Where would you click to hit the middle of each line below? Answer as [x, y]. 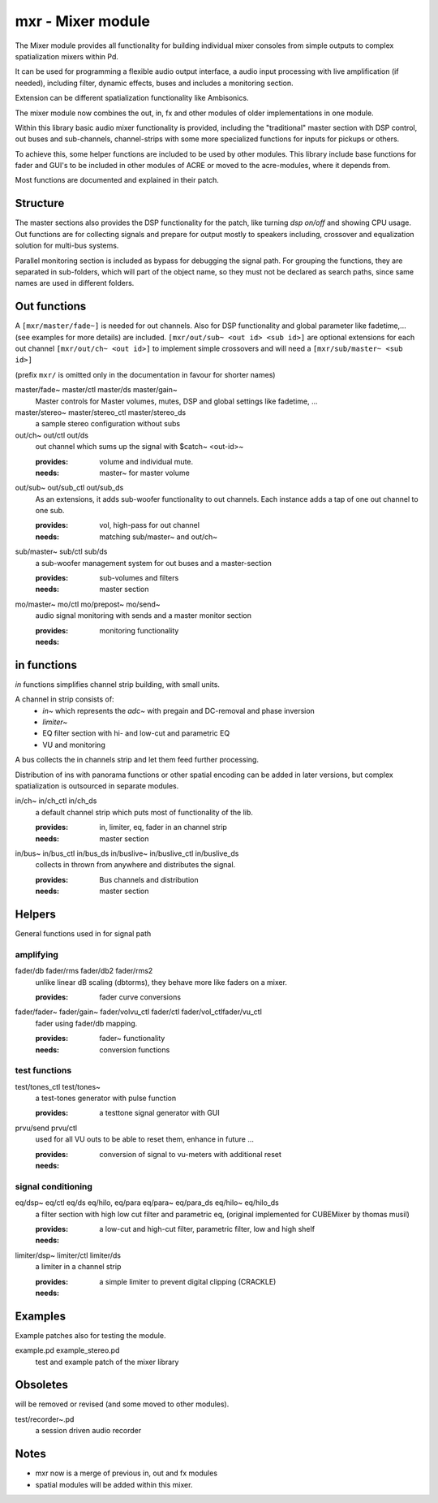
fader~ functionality [132, 1039]
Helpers [35, 914]
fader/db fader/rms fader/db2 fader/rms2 [84, 971]
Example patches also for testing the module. [90, 1335]
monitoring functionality [139, 630]
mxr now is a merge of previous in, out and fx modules [127, 1473]
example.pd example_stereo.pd [67, 1350]
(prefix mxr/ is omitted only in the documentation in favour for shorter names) [145, 374]
